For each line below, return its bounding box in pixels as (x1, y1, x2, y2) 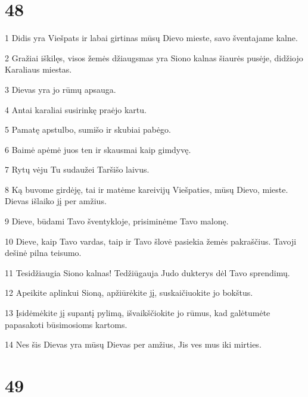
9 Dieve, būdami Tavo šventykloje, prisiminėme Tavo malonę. (5, 215, 229, 227)
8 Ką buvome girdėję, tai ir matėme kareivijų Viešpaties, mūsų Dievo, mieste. (5, 183, 288, 195)
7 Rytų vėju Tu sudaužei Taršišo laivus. (5, 163, 150, 176)
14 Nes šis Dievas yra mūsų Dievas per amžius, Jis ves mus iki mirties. (5, 338, 262, 351)
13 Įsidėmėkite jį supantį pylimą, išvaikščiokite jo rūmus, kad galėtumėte (5, 307, 270, 319)
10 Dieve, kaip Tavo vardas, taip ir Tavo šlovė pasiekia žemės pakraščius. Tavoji (5, 235, 297, 247)
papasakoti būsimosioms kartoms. (5, 318, 127, 330)
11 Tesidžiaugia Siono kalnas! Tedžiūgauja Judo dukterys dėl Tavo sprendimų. (5, 266, 290, 279)
